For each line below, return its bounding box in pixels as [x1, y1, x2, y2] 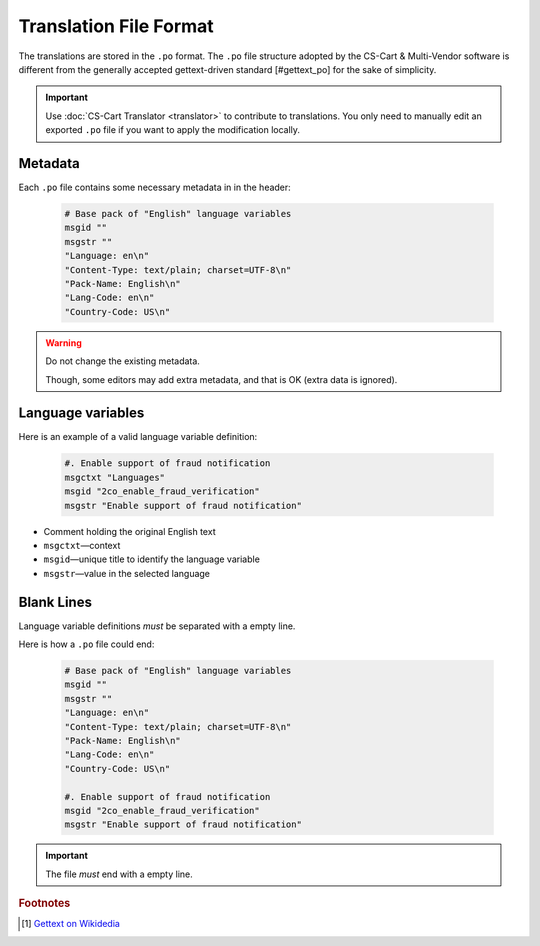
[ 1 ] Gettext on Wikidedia [21, 918, 120, 930]
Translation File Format [18, 15, 214, 37]
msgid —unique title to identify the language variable [43, 553, 260, 565]
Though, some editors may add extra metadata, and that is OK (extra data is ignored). [45, 373, 398, 385]
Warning [45, 336, 82, 349]
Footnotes [18, 896, 71, 910]
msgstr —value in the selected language [43, 567, 210, 579]
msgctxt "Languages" [64, 471, 165, 483]
